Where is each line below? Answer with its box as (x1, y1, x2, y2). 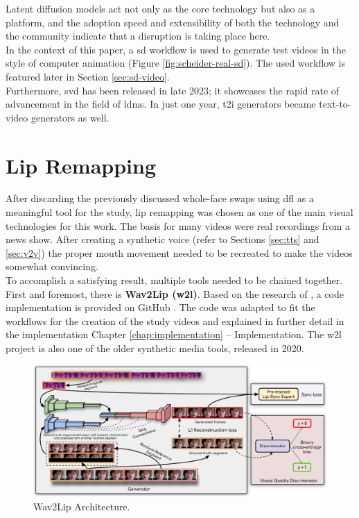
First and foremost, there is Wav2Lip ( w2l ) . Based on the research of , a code (6, 286, 344, 301)
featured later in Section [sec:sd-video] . (6, 69, 170, 83)
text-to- (319, 97, 351, 111)
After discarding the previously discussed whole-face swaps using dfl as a (6, 191, 314, 206)
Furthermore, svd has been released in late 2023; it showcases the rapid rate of (6, 83, 340, 97)
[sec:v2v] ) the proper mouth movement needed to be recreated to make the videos (6, 245, 353, 260)
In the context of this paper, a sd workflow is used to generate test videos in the (6, 42, 346, 56)
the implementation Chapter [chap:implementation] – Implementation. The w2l (6, 327, 342, 342)
